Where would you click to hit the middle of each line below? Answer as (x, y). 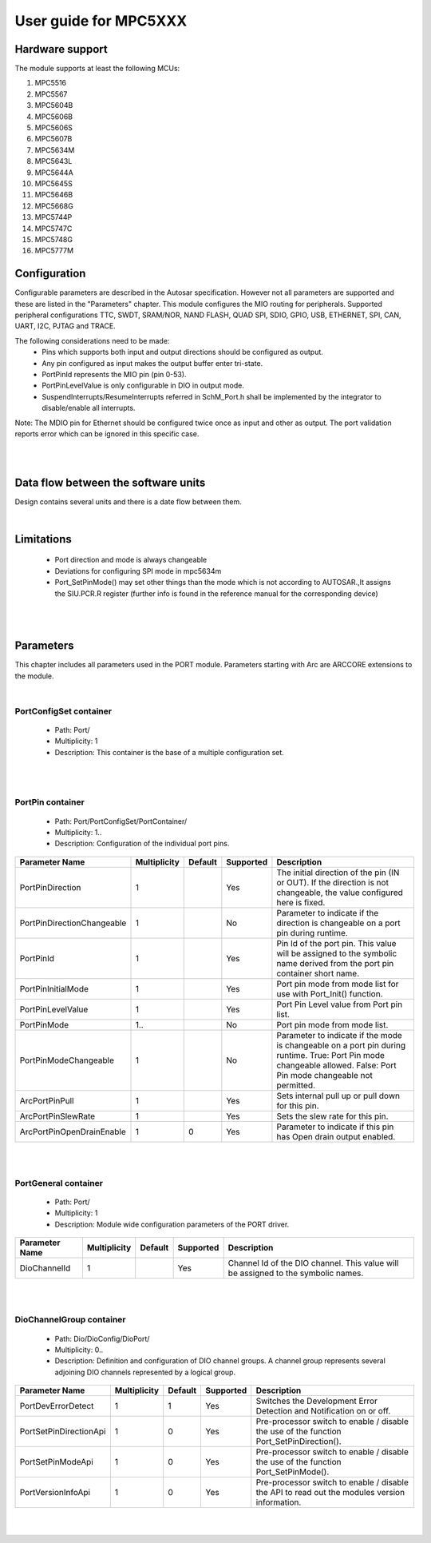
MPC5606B (54, 117)
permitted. (296, 1085)
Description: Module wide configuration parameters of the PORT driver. (172, 1224)
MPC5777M (54, 251)
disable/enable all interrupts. (89, 408)
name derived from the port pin (335, 963)
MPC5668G (54, 206)
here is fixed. (301, 902)
